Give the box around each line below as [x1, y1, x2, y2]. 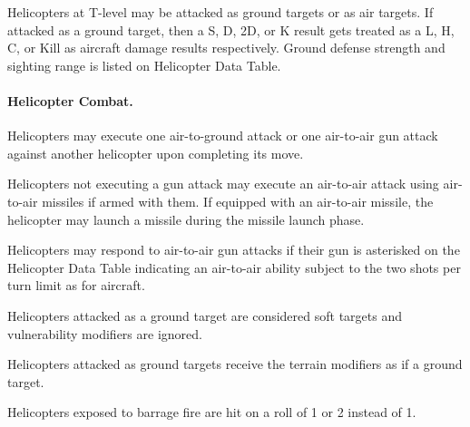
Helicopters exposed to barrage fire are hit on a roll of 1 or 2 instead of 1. [7, 403, 416, 422]
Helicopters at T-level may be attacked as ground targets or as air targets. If [7, 3, 434, 21]
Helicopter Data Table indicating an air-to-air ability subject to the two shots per [7, 257, 461, 277]
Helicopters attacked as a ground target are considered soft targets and [7, 306, 402, 325]
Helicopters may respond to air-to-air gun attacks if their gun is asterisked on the [7, 240, 460, 259]
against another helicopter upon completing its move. [7, 143, 304, 162]
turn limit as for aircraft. [7, 276, 145, 295]
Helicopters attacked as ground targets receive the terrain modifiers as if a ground [7, 354, 463, 374]
